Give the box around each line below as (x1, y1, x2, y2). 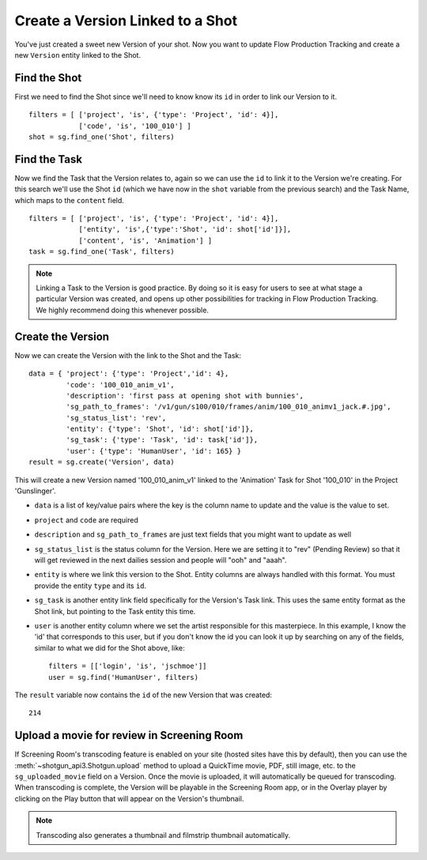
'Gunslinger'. (14, 486, 56, 496)
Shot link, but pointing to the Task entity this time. (34, 606, 196, 616)
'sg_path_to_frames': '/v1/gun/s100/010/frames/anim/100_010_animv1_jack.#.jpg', (66, 402, 391, 411)
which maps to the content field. (14, 195, 124, 205)
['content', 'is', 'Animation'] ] (78, 236, 213, 245)
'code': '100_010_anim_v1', (66, 380, 176, 389)
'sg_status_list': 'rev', (66, 413, 167, 422)
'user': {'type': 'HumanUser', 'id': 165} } (66, 447, 241, 455)
